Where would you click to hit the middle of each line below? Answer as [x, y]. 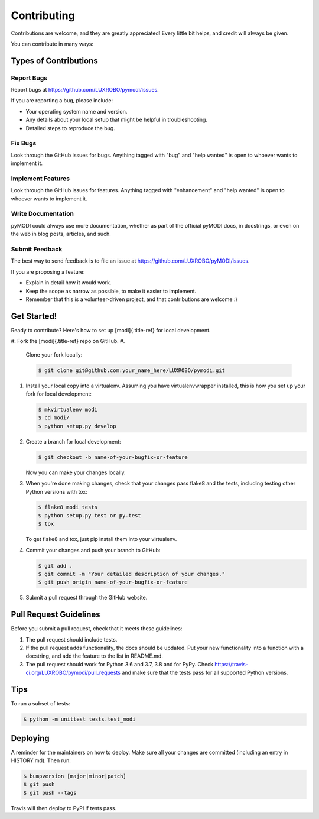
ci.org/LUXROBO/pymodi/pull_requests [73, 673]
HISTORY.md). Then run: [41, 760]
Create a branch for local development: [73, 441]
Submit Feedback [37, 250]
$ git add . [56, 566]
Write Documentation [42, 214]
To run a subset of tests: [40, 704]
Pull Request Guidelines [56, 615]
